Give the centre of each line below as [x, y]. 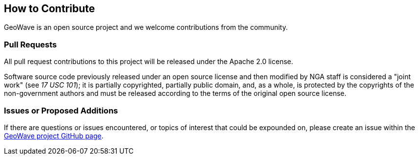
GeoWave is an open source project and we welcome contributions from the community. [146, 27]
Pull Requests [31, 44]
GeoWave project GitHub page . [54, 136]
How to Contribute [50, 9]
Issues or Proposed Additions [61, 110]
